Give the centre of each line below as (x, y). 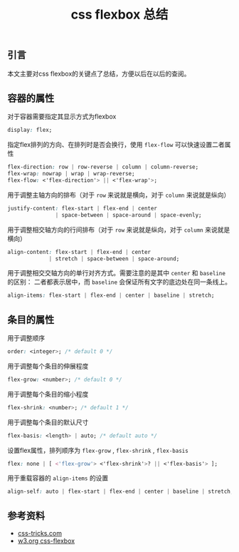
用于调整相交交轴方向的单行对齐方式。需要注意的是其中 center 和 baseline (117, 273)
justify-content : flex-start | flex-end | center (83, 208)
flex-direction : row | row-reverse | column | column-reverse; (103, 167)
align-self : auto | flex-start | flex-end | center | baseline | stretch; (121, 492)
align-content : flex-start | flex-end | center (79, 252)
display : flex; (30, 130)
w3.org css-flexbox (46, 541)
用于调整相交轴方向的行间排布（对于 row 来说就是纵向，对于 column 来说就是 (119, 230)
